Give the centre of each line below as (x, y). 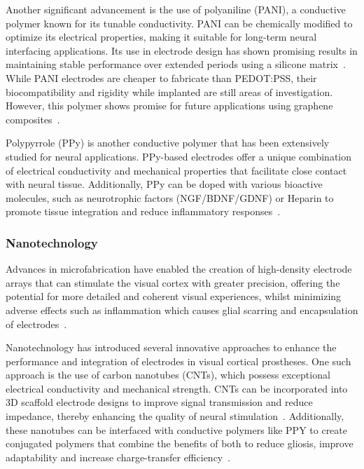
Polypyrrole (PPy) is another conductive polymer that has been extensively (168, 143)
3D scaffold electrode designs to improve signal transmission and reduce (159, 402)
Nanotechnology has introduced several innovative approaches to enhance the (171, 347)
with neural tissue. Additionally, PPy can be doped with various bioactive (164, 184)
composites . (33, 119)
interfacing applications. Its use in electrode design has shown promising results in (182, 50)
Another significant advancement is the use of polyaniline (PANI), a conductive (176, 9)
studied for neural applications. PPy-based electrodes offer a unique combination (179, 156)
